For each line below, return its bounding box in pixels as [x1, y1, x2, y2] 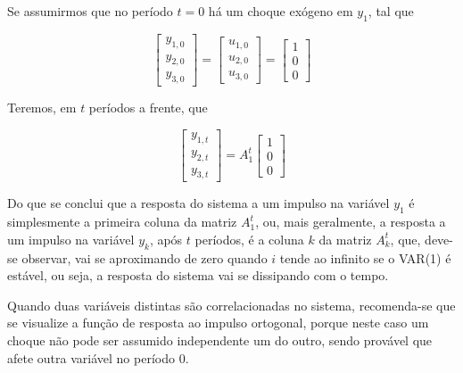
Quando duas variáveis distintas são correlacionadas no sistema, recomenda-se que [7, 295, 456, 314]
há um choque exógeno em [208, 2, 353, 20]
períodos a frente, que [88, 98, 208, 117]
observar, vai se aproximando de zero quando [21, 248, 268, 267]
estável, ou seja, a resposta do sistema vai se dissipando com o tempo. [7, 266, 389, 285]
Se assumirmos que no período [7, 2, 173, 20]
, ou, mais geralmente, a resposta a [255, 212, 446, 231]
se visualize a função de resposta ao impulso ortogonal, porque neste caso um [7, 313, 429, 332]
